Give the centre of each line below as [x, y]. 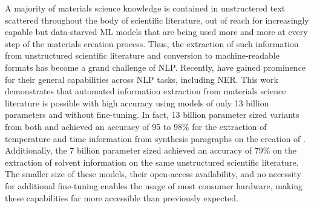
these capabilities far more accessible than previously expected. [122, 197]
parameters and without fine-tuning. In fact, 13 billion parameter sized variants [152, 115]
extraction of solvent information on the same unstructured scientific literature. [152, 162]
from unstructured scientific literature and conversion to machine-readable [142, 55]
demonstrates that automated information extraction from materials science [146, 91]
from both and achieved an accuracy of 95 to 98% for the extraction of [136, 126]
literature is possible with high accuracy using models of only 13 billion [137, 102]
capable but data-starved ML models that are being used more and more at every [156, 32]
